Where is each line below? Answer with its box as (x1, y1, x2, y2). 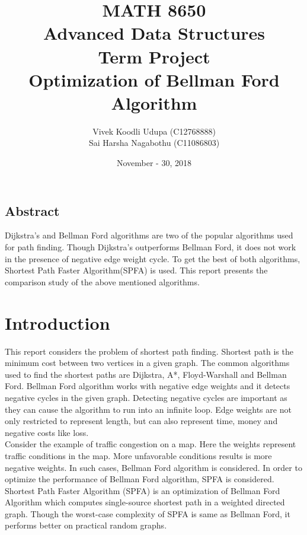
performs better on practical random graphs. (5, 519, 167, 531)
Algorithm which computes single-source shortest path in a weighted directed (5, 496, 285, 508)
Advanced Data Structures (43, 21, 266, 45)
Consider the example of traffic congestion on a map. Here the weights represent (5, 438, 296, 450)
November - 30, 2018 (116, 157, 191, 169)
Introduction (5, 310, 110, 335)
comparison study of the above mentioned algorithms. (5, 275, 200, 288)
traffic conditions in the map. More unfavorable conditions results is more (5, 449, 272, 461)
